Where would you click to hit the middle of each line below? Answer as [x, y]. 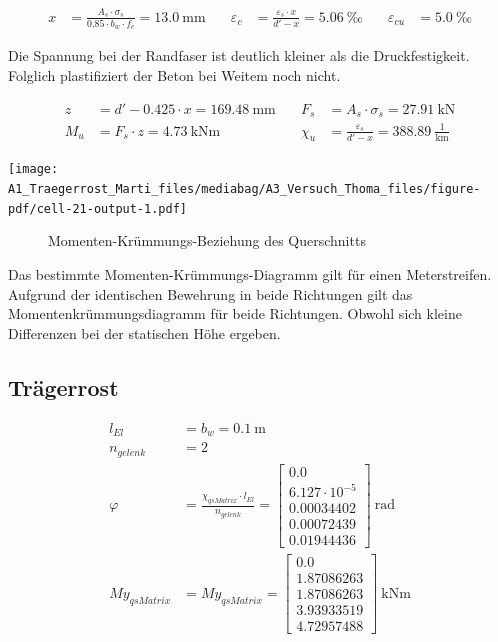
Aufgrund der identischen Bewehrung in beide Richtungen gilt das [210, 293]
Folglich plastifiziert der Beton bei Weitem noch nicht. [174, 75]
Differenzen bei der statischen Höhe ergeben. [144, 332]
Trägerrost [63, 386]
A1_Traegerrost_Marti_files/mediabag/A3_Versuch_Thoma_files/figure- [244, 189]
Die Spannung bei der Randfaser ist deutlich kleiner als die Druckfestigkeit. [239, 55]
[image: [33, 169]
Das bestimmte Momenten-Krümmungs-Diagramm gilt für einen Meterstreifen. [250, 274]
